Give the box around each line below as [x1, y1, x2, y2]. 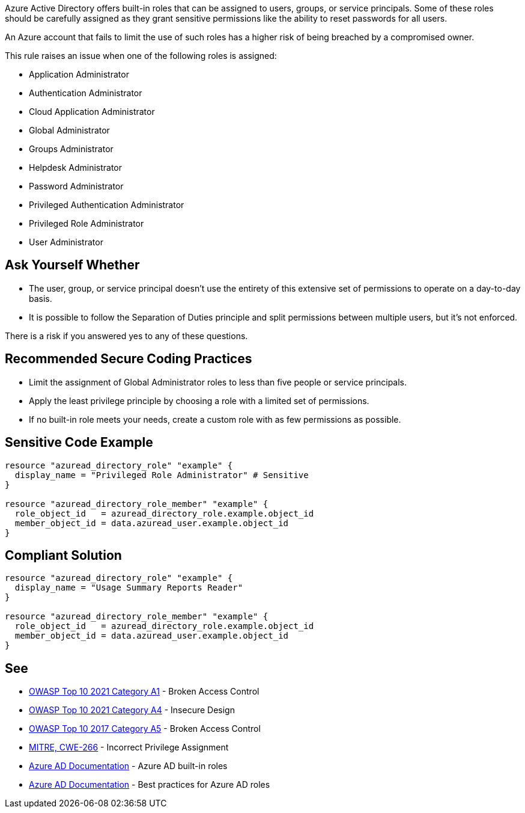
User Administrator [29, 237, 103, 247]
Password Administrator [29, 181, 124, 191]
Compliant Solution [5, 547, 122, 563]
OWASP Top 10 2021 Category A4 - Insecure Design [29, 705, 235, 716]
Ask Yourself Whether [5, 257, 140, 273]
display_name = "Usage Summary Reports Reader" [14, 583, 243, 593]
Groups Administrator [29, 144, 114, 154]
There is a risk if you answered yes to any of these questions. [5, 330, 248, 341]
